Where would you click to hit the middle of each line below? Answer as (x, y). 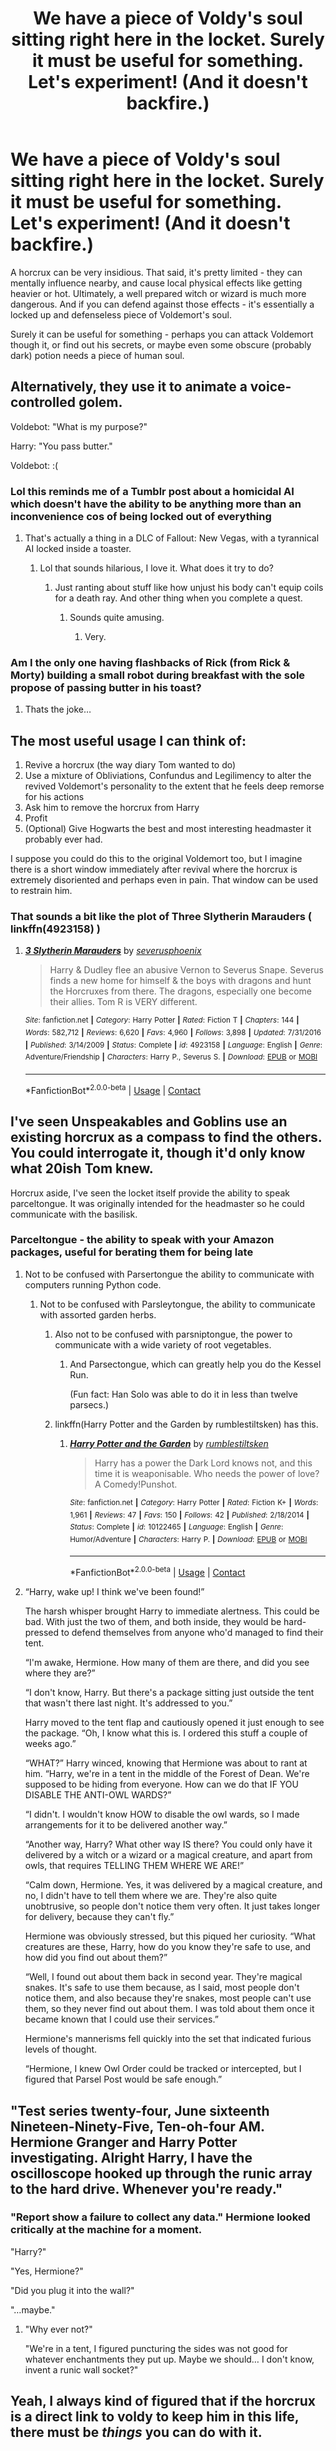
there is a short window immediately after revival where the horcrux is (154, 869)
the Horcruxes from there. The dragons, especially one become (181, 991)
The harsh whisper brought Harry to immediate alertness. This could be (172, 1611)
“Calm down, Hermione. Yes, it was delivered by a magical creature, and (173, 1885)
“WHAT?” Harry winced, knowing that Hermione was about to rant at (166, 1763)
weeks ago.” (50, 1744)
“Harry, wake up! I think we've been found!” (114, 1592)
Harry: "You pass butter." (61, 446)
